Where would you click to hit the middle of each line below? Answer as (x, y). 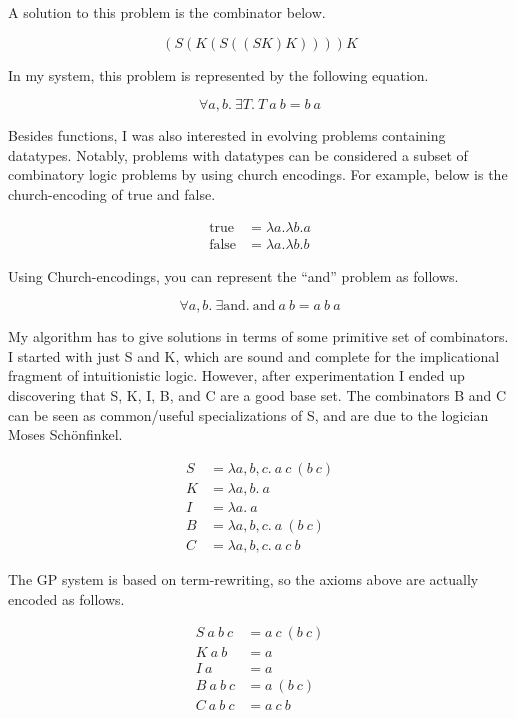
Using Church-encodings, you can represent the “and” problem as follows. (233, 275)
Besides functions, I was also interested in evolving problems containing (227, 135)
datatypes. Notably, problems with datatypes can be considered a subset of (238, 154)
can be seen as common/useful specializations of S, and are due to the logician (248, 414)
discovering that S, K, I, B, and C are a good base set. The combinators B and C (257, 395)
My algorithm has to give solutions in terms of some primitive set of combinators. (258, 336)
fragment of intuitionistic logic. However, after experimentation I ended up (236, 375)
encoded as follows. (66, 598)
